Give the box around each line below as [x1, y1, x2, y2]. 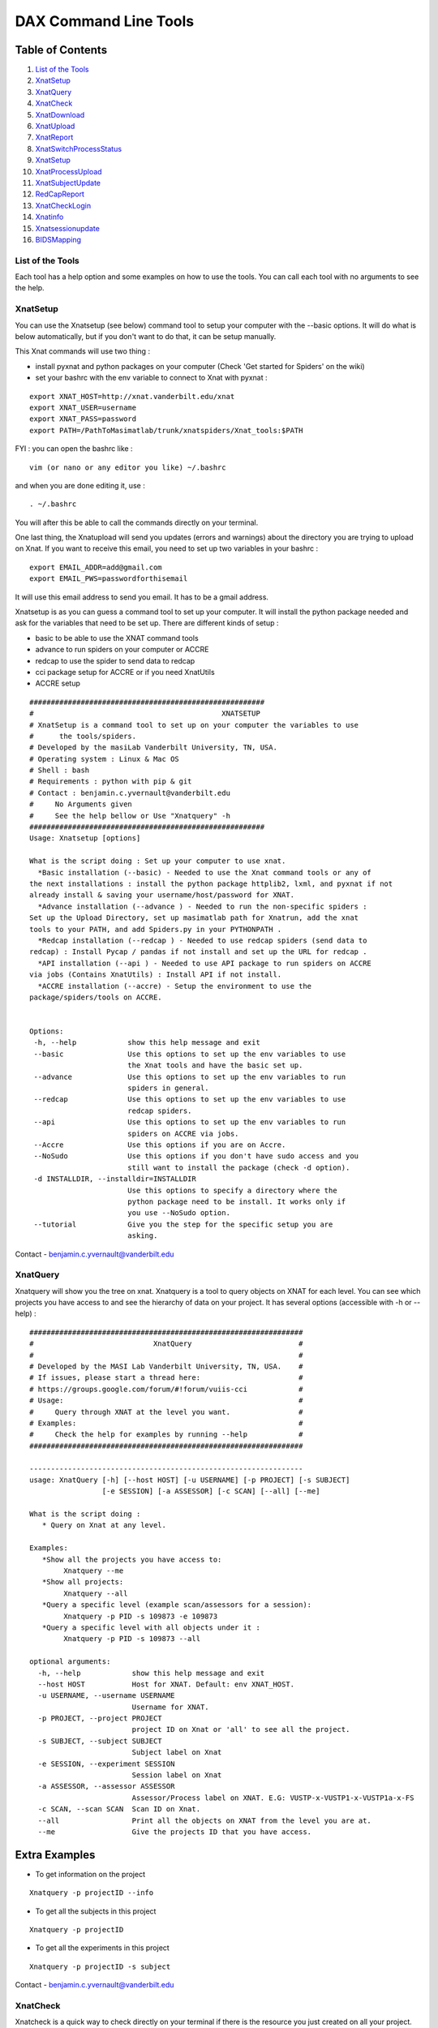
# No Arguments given [29, 800, 133, 809]
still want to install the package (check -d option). [127, 1162, 350, 1172]
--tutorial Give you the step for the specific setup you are [33, 1219, 333, 1229]
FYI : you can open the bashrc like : [15, 444, 133, 453]
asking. [127, 1231, 158, 1240]
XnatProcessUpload [35, 166, 102, 176]
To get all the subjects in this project [35, 1906, 157, 1916]
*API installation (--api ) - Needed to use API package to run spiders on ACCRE [37, 958, 372, 968]
